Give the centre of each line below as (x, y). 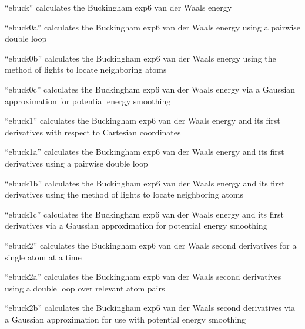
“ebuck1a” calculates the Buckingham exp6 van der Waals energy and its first (145, 152)
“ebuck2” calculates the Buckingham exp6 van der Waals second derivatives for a (151, 245)
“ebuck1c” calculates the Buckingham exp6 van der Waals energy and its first (145, 214)
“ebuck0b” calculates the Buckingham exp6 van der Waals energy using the (140, 58)
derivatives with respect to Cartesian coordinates (93, 132)
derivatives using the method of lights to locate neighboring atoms (124, 194)
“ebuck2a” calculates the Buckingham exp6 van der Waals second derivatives (143, 277)
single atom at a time (43, 257)
